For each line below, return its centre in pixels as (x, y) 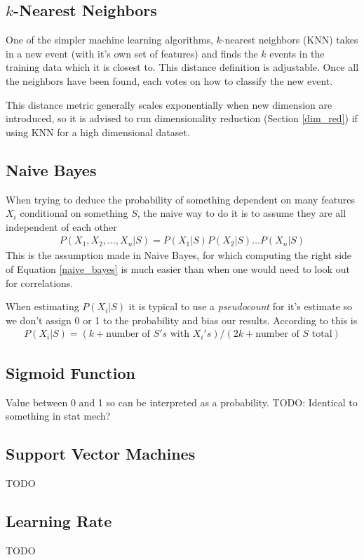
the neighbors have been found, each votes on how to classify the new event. (169, 80)
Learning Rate (59, 520)
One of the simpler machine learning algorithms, (109, 40)
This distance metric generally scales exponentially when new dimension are (169, 104)
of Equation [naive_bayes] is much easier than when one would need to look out (178, 268)
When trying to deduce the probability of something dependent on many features (181, 199)
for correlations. (40, 282)
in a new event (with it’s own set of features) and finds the (132, 53)
